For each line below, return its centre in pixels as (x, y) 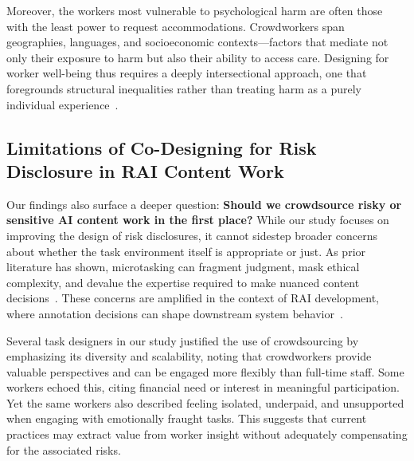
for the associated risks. (64, 449)
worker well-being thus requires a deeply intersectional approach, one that (187, 73)
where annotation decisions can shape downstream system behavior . (175, 313)
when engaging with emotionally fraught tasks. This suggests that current (187, 418)
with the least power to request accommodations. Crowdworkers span (176, 26)
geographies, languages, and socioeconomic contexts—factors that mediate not (197, 42)
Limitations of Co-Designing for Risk (162, 147)
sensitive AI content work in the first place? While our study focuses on (198, 220)
